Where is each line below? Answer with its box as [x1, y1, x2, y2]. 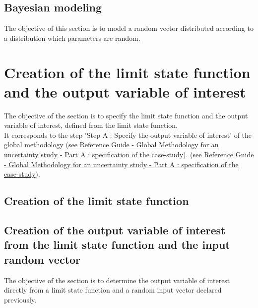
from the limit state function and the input [4, 237, 230, 252]
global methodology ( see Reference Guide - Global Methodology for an [4, 139, 219, 150]
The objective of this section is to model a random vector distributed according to [4, 23, 254, 33]
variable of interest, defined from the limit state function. [4, 120, 178, 130]
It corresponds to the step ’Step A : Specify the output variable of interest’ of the [4, 129, 252, 140]
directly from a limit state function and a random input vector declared [4, 285, 222, 295]
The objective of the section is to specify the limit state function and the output [4, 110, 248, 120]
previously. [4, 294, 37, 305]
